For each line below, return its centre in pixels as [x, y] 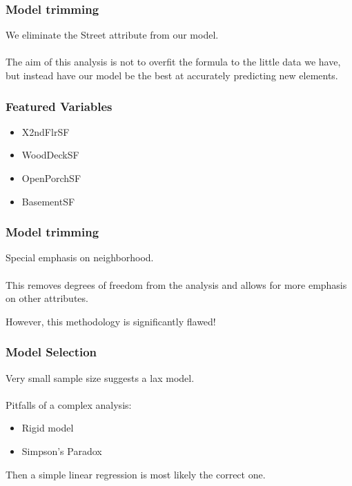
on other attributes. [47, 298]
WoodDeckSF [50, 155]
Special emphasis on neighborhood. [80, 257]
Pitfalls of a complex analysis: [69, 404]
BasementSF [48, 201]
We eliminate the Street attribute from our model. [112, 35]
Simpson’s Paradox [62, 450]
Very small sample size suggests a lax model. [100, 377]
